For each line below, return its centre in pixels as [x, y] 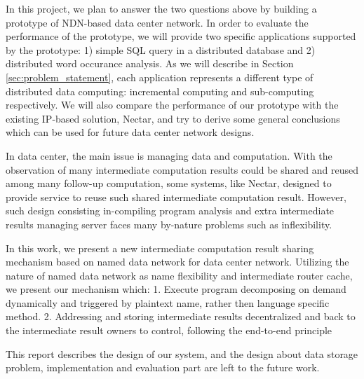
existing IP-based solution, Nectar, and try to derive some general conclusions [173, 118]
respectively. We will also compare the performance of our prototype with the [172, 105]
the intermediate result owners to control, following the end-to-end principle [169, 330]
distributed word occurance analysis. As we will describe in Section [150, 63]
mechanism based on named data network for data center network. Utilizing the [177, 262]
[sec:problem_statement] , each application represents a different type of [160, 77]
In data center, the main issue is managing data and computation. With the [169, 155]
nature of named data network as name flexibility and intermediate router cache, [179, 275]
